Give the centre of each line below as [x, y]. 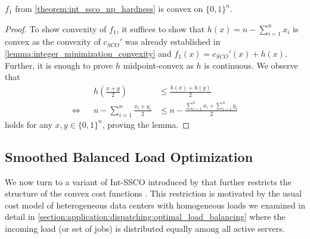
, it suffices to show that [161, 28]
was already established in [173, 42]
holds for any [29, 124]
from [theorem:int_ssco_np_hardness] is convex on [109, 8]
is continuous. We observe [251, 65]
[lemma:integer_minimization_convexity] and [88, 53]
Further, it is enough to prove [59, 65]
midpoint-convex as [158, 65]
